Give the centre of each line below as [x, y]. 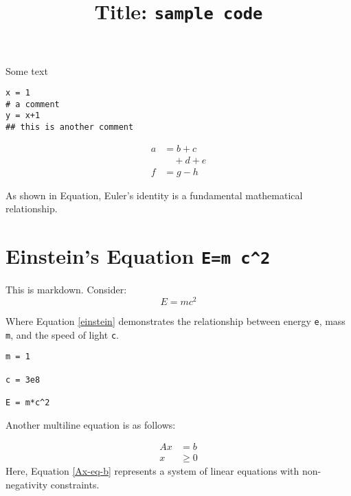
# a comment [33, 104]
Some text [27, 70]
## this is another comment [70, 127]
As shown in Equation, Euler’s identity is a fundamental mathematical [154, 195]
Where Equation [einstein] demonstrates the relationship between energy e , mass [175, 320]
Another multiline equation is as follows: [91, 424]
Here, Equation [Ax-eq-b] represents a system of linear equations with [152, 471]
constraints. [75, 484]
